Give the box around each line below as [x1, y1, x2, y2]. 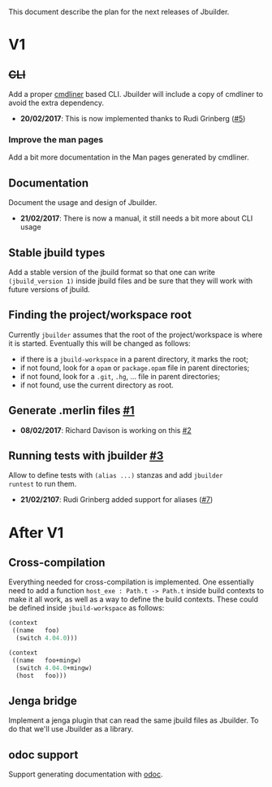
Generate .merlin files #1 [8, 404, 136, 418]
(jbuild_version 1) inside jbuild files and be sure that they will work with [8, 276, 253, 286]
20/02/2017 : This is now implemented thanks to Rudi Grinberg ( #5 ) [19, 114, 246, 123]
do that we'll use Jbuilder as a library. [8, 724, 134, 734]
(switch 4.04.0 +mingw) [15, 663, 93, 672]
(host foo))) [15, 671, 67, 680]
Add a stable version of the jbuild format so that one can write [8, 267, 216, 277]
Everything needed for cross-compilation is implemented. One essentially [8, 577, 254, 587]
